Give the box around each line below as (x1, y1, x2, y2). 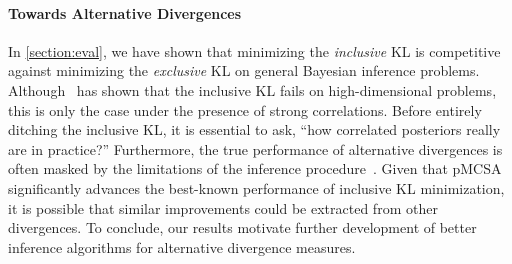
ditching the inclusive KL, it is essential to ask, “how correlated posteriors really (8, 119, 501, 140)
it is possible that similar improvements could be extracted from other (8, 197, 438, 218)
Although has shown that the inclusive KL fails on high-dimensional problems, (8, 79, 497, 100)
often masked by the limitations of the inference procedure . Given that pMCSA (8, 158, 502, 179)
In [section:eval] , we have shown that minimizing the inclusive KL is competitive (8, 40, 501, 61)
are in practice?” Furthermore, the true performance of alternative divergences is (8, 138, 503, 159)
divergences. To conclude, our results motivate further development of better (8, 217, 477, 238)
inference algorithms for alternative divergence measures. (8, 236, 356, 257)
